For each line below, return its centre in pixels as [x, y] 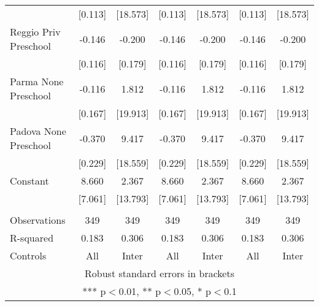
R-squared [32, 238]
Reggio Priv [35, 32]
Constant [29, 181]
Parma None [37, 81]
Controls [28, 255]
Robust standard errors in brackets [159, 273]
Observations [38, 220]
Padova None [38, 131]
